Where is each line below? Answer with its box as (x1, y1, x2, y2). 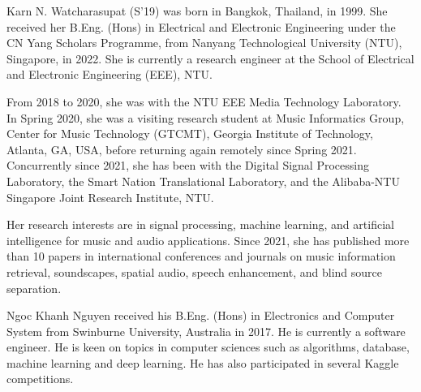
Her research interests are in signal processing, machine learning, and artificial (6, 216, 394, 233)
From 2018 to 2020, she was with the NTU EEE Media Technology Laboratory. (6, 93, 402, 110)
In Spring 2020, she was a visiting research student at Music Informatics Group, (6, 109, 405, 126)
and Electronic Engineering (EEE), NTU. (6, 66, 213, 83)
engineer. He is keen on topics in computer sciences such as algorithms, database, (6, 338, 410, 355)
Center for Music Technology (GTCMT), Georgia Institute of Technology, (6, 125, 373, 142)
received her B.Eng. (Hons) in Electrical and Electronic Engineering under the (6, 18, 396, 35)
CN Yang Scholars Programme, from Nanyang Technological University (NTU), (6, 34, 402, 51)
